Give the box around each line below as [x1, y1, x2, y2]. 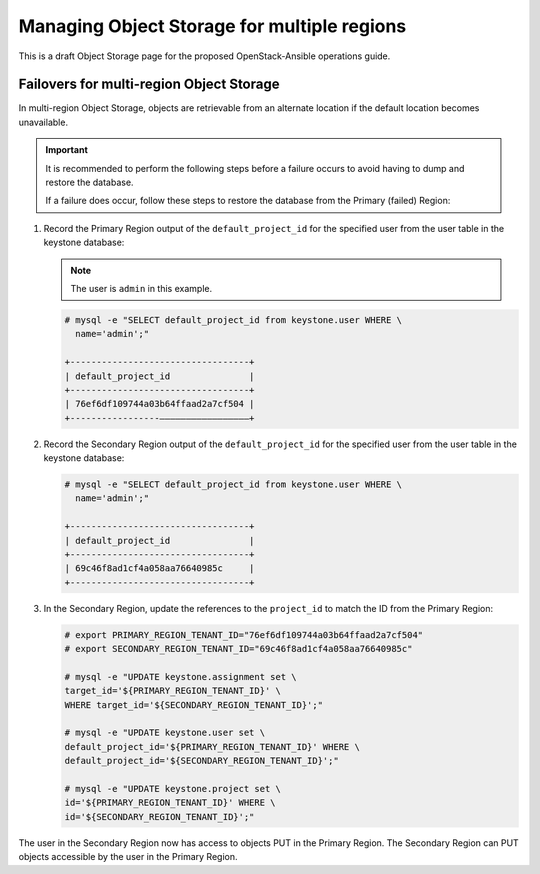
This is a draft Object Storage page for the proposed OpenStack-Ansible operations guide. [18, 50, 391, 62]
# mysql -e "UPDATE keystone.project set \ [64, 783, 282, 795]
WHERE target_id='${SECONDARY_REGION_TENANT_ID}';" [64, 699, 324, 710]
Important [45, 144, 89, 156]
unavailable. [18, 116, 69, 128]
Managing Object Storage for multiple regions [18, 15, 407, 37]
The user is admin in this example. [70, 282, 213, 294]
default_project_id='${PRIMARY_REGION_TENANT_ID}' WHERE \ [64, 741, 360, 752]
